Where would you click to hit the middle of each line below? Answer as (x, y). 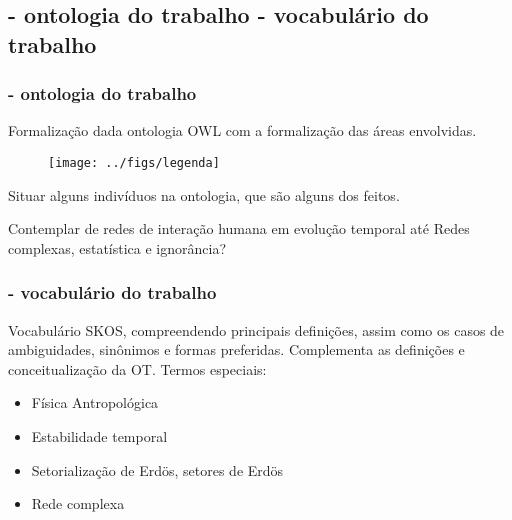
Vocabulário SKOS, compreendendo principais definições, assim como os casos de (256, 329)
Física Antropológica (95, 402)
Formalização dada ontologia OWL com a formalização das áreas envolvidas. (242, 130)
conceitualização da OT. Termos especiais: (137, 368)
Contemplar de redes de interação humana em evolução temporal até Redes (239, 228)
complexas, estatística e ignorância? (117, 247)
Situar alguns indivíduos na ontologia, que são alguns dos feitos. (204, 194)
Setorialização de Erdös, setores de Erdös (157, 469)
